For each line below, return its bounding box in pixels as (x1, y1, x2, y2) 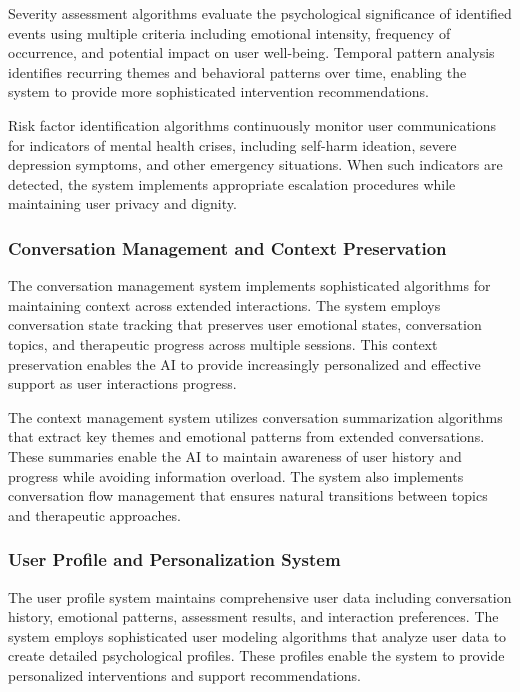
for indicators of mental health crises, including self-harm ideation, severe (8, 134, 457, 155)
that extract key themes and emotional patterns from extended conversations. (8, 426, 485, 447)
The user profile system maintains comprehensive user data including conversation (8, 586, 512, 607)
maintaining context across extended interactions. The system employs (8, 294, 441, 315)
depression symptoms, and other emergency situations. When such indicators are (8, 154, 503, 175)
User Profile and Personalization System (8, 547, 341, 572)
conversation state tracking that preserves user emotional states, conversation (8, 314, 482, 335)
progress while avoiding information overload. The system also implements (8, 465, 464, 486)
